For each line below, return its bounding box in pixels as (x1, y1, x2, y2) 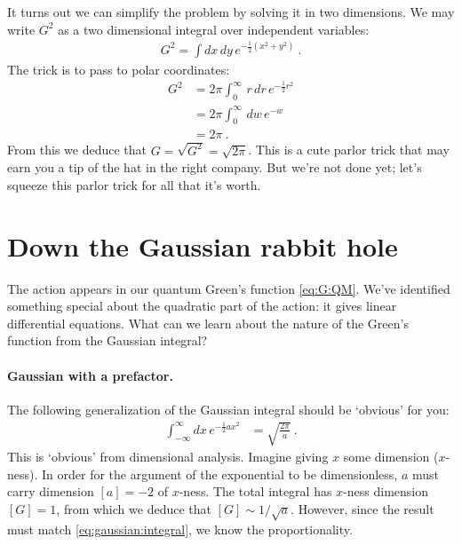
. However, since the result (291, 499, 434, 517)
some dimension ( (343, 446, 439, 465)
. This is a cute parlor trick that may (248, 140, 450, 159)
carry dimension (7, 482, 94, 501)
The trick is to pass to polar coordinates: (7, 59, 230, 78)
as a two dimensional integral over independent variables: (58, 20, 370, 38)
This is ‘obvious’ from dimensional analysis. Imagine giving (7, 446, 329, 465)
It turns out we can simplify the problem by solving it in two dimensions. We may (7, 3, 455, 20)
